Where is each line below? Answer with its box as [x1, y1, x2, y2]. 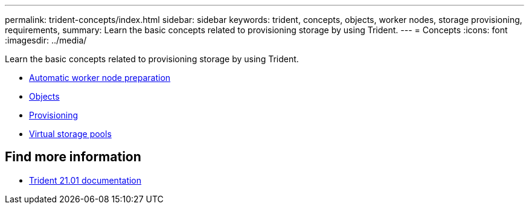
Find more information [5, 149, 141, 165]
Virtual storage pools [29, 129, 112, 139]
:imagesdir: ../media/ [5, 35, 87, 45]
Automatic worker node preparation [29, 72, 171, 83]
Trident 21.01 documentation [29, 175, 142, 185]
